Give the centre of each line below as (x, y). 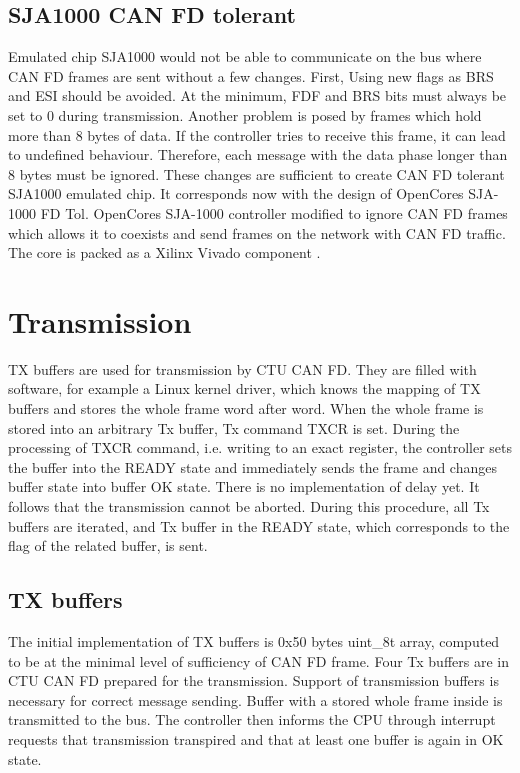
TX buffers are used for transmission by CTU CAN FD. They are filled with (242, 368)
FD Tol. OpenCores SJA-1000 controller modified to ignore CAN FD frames (274, 212)
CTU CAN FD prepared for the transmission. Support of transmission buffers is (253, 680)
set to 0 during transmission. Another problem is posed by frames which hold (245, 114)
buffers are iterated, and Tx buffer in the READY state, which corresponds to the (259, 525)
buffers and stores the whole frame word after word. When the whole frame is (246, 408)
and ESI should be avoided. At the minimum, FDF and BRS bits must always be (257, 95)
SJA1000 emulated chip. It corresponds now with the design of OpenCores (236, 193)
